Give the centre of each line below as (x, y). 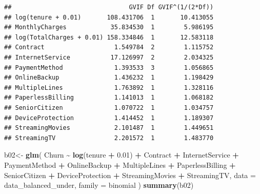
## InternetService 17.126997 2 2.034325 (109, 57)
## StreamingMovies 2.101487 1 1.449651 (109, 128)
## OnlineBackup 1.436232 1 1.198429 (109, 78)
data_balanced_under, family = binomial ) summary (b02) (99, 185)
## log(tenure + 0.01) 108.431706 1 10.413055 (109, 17)
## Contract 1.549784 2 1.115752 (109, 47)
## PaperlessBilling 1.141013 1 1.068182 (109, 98)
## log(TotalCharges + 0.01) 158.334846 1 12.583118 (109, 37)
